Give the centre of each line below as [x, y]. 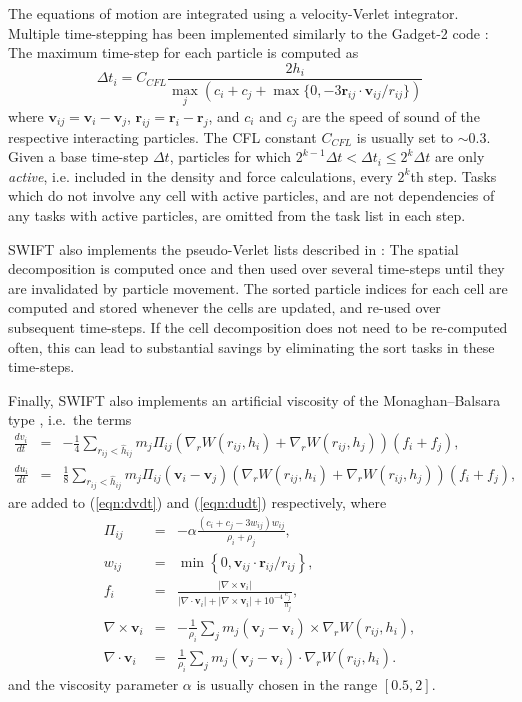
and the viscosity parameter [93, 683]
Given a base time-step [78, 156]
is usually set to [405, 136]
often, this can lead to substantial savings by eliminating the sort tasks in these [251, 346]
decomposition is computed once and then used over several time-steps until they [256, 268]
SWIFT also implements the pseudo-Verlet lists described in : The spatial [233, 248]
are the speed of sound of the [390, 115]
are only [459, 156]
